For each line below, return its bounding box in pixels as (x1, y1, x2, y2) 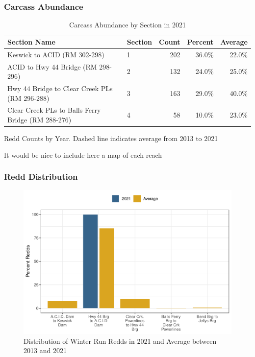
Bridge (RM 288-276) (7, 114, 72, 124)
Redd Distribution (4, 170, 78, 183)
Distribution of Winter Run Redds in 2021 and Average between (24, 335, 217, 346)
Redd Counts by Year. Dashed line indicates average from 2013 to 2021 (4, 133, 218, 143)
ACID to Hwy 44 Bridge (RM (7, 61, 97, 71)
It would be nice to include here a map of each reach (4, 149, 162, 160)
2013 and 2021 (24, 345, 67, 356)
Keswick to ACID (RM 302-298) (7, 49, 104, 59)
